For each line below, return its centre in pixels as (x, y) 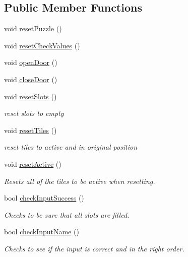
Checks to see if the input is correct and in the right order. (94, 248)
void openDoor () (31, 62)
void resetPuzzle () (33, 28)
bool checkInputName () (42, 232)
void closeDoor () (31, 79)
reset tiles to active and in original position (71, 147)
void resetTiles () (30, 130)
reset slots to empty (34, 113)
